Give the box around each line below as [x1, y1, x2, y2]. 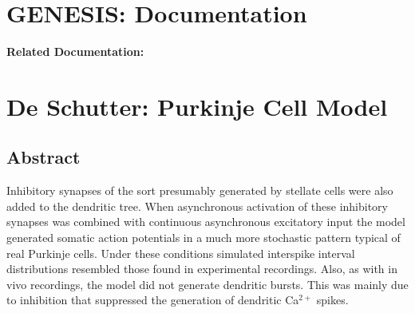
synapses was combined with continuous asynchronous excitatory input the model [6, 213, 405, 230]
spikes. [316, 291, 349, 308]
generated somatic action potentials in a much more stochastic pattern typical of [6, 229, 401, 246]
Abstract [6, 145, 81, 169]
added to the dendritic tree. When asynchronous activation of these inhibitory [6, 197, 388, 214]
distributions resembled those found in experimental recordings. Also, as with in [6, 260, 397, 277]
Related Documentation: [6, 43, 144, 60]
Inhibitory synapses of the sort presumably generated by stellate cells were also [6, 182, 393, 199]
